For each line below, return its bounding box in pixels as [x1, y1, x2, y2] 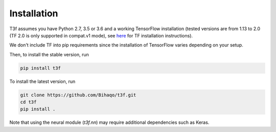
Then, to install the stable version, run [9, 51, 89, 57]
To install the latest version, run [9, 78, 76, 84]
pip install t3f [20, 65, 61, 71]
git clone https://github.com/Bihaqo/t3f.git [20, 92, 136, 98]
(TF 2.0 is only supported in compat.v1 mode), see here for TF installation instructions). [9, 32, 193, 38]
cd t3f [20, 99, 37, 105]
